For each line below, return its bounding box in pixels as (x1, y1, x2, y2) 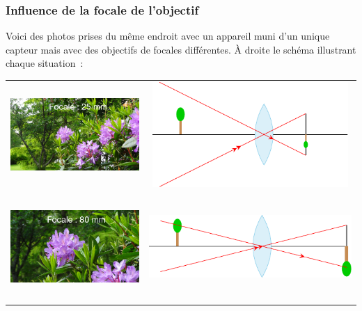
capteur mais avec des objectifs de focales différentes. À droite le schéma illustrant (6, 42, 356, 56)
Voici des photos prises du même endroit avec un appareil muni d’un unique (6, 29, 330, 43)
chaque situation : (6, 56, 84, 70)
